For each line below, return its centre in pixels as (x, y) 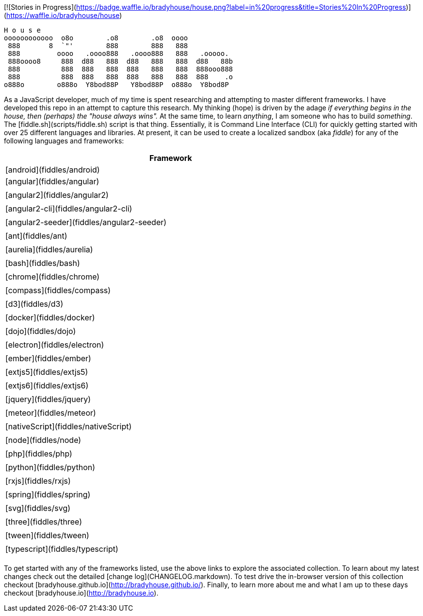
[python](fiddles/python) (50, 467)
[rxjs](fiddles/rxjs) (38, 481)
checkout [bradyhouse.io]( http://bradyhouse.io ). (81, 593)
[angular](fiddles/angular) (52, 181)
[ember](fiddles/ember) (48, 358)
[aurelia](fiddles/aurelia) (49, 249)
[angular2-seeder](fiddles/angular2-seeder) (86, 222)
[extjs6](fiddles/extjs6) (47, 386)
